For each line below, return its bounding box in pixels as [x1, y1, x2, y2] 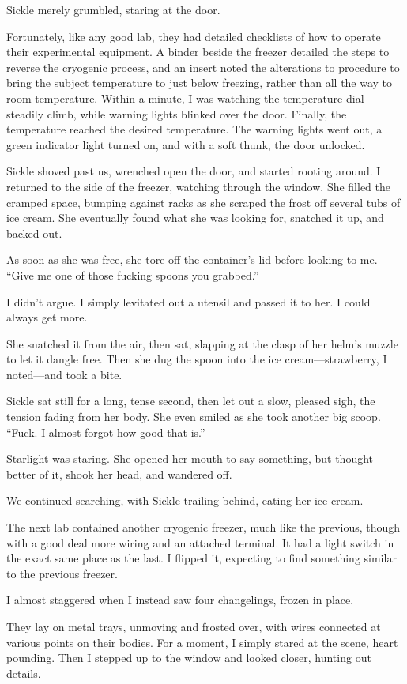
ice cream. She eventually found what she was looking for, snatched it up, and [6, 209, 384, 226]
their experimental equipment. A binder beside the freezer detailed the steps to [6, 43, 390, 60]
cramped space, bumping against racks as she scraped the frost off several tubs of [6, 194, 401, 210]
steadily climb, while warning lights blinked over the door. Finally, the [6, 105, 347, 122]
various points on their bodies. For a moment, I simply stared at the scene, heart [6, 633, 398, 650]
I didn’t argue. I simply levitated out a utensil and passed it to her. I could [6, 293, 371, 310]
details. [6, 664, 41, 681]
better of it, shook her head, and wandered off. [6, 465, 232, 482]
